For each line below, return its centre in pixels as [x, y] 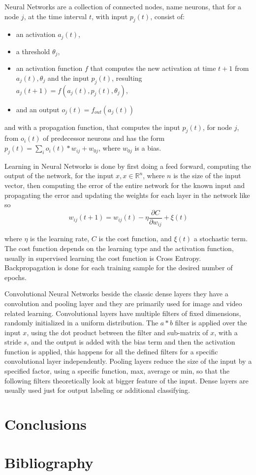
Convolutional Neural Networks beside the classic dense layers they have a [116, 294]
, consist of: [167, 16]
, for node [217, 127]
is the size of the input [207, 175]
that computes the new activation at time [153, 68]
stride [13, 342]
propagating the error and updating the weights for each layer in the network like [127, 195]
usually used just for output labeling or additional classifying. [97, 390]
